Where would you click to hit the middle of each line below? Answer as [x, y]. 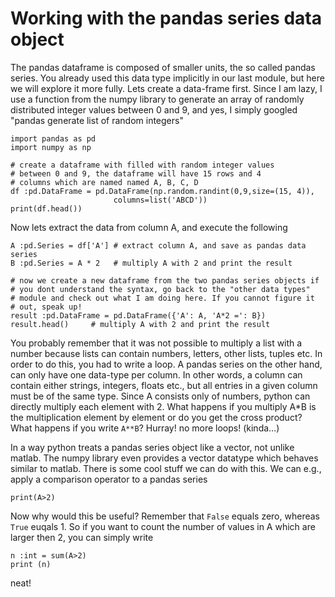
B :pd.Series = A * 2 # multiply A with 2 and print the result [151, 263]
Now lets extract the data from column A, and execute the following [149, 227]
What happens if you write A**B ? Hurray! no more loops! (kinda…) [145, 428]
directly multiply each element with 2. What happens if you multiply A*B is [163, 406]
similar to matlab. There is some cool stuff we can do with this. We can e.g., [166, 468]
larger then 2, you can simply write [82, 537]
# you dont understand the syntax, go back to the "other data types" [160, 289]
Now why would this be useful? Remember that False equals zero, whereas [165, 516]
